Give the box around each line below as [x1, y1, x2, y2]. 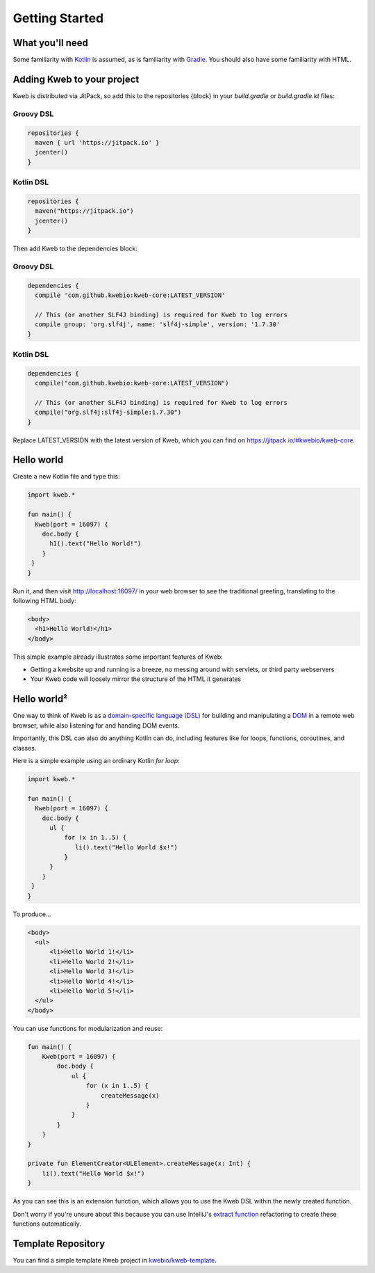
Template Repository [12, 1238, 106, 1249]
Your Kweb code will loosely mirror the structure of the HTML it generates [30, 675, 242, 683]
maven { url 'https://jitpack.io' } [35, 138, 160, 146]
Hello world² [12, 693, 68, 705]
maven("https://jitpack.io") [35, 207, 135, 215]
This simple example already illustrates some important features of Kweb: [12, 652, 224, 661]
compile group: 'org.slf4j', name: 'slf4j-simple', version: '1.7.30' [35, 321, 281, 328]
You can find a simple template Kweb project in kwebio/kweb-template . [12, 1256, 217, 1264]
